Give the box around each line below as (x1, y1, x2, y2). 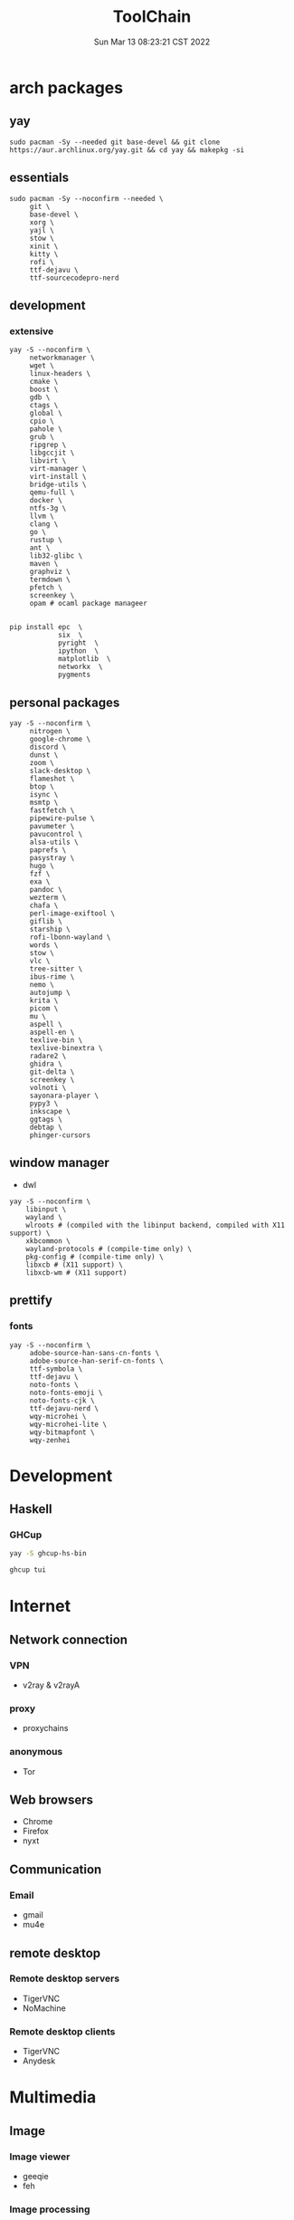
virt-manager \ (29, 464, 88, 474)
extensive (9, 324, 54, 337)
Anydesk (22, 2055, 56, 2066)
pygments (57, 670, 91, 680)
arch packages (9, 77, 124, 98)
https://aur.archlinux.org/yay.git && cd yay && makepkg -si (9, 145, 245, 155)
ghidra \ (29, 1059, 63, 1069)
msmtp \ (29, 799, 59, 808)
